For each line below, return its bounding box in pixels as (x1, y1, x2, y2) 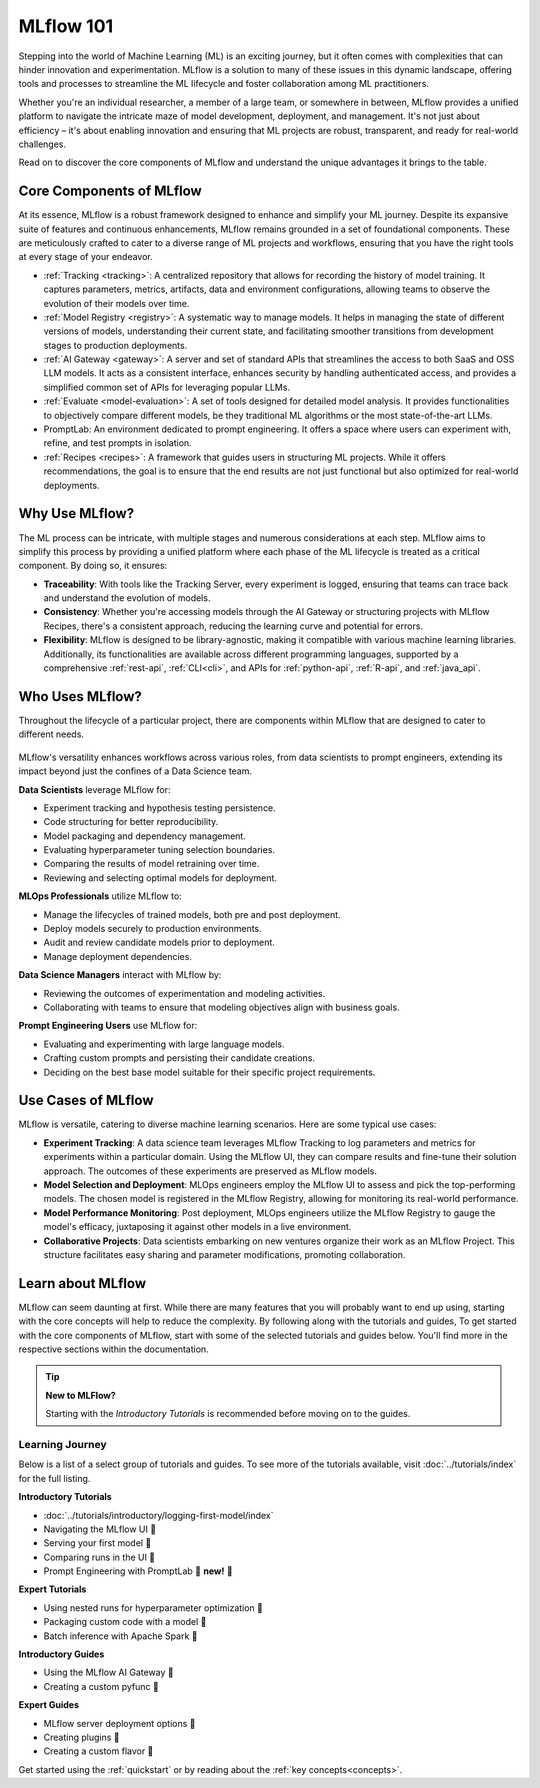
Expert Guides (18, 1699, 80, 1711)
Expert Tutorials (18, 1583, 87, 1595)
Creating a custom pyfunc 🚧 (43, 1680, 159, 1692)
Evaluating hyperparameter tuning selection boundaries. (43, 844, 275, 856)
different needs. (18, 728, 85, 740)
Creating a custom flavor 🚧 (43, 1745, 154, 1757)
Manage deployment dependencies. (43, 950, 192, 962)
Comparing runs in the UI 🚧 (43, 1551, 156, 1563)
